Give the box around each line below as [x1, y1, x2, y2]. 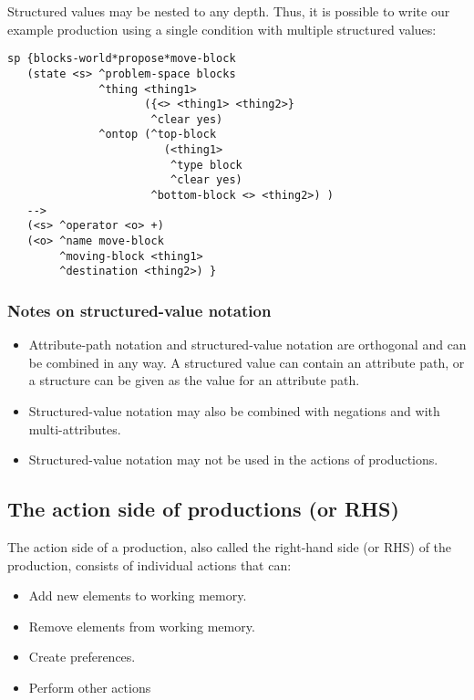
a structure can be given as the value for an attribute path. [28, 371, 360, 390]
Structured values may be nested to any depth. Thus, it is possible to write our [7, 2, 450, 20]
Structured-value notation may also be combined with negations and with [28, 402, 440, 421]
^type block [170, 158, 242, 172]
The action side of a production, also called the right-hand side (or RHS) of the [7, 538, 452, 557]
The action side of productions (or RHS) [7, 495, 399, 523]
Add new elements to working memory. [28, 586, 247, 605]
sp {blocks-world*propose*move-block [7, 52, 236, 66]
